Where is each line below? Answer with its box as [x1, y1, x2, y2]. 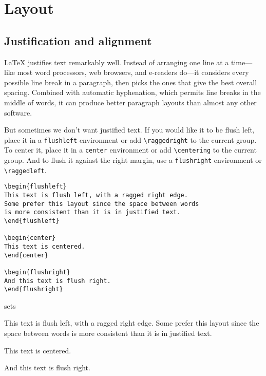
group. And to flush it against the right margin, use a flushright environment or [4, 155, 262, 165]
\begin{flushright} [4, 268, 70, 276]
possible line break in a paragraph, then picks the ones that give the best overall [4, 77, 257, 87]
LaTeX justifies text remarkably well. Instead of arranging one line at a [4, 57, 229, 67]
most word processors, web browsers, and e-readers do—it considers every [17, 67, 249, 78]
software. [4, 107, 32, 118]
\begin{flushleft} [4, 183, 67, 191]
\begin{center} [4, 234, 56, 242]
